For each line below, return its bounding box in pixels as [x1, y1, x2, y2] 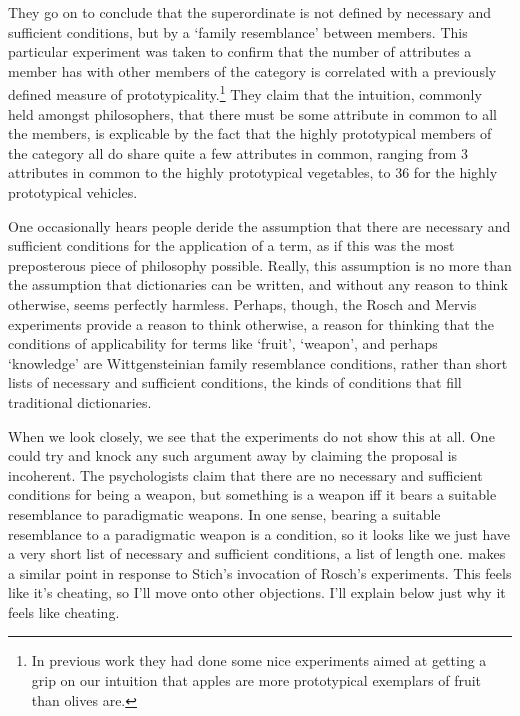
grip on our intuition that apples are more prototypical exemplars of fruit [31, 670, 482, 691]
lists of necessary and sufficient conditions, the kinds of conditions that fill [8, 372, 462, 393]
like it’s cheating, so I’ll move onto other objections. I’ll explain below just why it [8, 582, 506, 603]
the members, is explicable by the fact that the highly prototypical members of [8, 123, 492, 144]
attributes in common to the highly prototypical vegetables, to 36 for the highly [8, 162, 498, 183]
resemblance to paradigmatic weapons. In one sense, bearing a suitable [8, 503, 441, 524]
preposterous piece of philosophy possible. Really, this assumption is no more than [8, 254, 512, 275]
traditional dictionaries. [8, 391, 152, 412]
